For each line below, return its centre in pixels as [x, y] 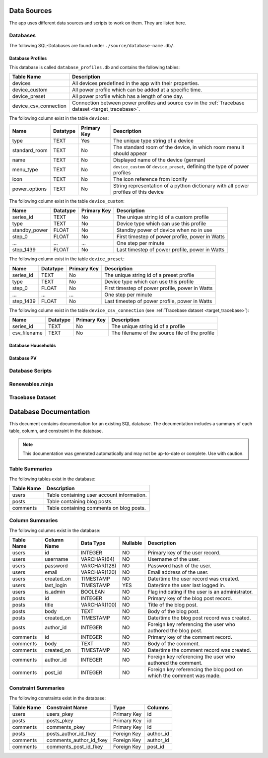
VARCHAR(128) [99, 566]
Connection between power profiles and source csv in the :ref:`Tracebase [159, 103]
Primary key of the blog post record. [190, 599]
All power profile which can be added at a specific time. [137, 90]
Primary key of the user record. [184, 553]
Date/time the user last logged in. [187, 585]
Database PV [23, 358]
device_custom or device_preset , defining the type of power [181, 166]
